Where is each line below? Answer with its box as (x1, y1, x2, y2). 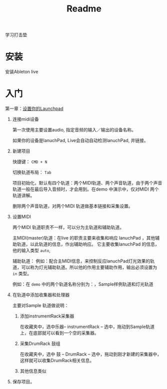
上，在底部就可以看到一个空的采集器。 (19, 330, 99, 336)
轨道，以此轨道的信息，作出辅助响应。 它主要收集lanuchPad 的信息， (16, 241, 160, 247)
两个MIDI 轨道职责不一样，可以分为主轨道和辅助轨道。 (12, 224, 124, 230)
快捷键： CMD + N (12, 158, 47, 165)
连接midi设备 (12, 116, 39, 122)
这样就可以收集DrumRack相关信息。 (19, 357, 94, 363)
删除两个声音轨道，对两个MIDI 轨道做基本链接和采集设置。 (12, 203, 133, 209)
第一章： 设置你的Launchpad (5, 105, 63, 111)
